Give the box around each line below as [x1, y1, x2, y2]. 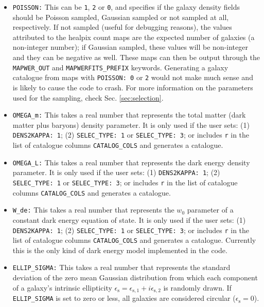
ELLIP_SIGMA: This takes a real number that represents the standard [12, 262, 231, 273]
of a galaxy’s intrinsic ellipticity [12, 282, 112, 293]
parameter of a [187, 204, 234, 215]
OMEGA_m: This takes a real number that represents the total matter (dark [12, 109, 246, 120]
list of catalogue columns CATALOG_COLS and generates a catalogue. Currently [12, 235, 256, 245]
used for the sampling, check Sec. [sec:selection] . [12, 92, 164, 103]
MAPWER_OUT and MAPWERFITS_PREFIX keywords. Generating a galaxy [12, 62, 228, 72]
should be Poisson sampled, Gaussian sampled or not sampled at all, [12, 11, 229, 22]
